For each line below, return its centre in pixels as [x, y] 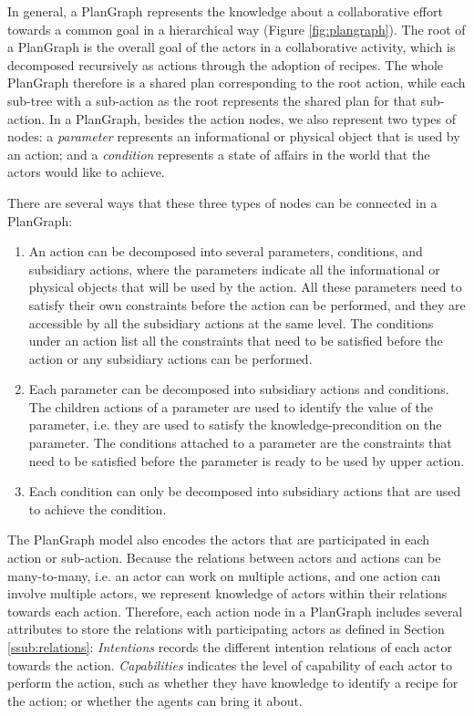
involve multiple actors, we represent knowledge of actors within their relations [227, 593]
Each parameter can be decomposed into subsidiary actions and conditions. [239, 389]
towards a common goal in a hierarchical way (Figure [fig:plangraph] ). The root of [237, 29]
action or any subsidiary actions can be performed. [170, 358]
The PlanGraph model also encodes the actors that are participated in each [219, 540]
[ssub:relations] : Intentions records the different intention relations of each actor [230, 647]
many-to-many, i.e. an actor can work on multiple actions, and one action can [224, 575]
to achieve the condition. [98, 508]
